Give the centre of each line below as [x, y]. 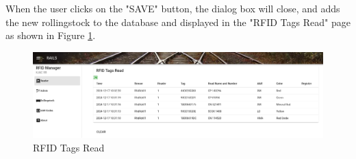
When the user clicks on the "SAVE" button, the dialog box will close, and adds [173, 8]
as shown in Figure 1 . [51, 35]
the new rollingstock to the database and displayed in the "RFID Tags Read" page [178, 22]
